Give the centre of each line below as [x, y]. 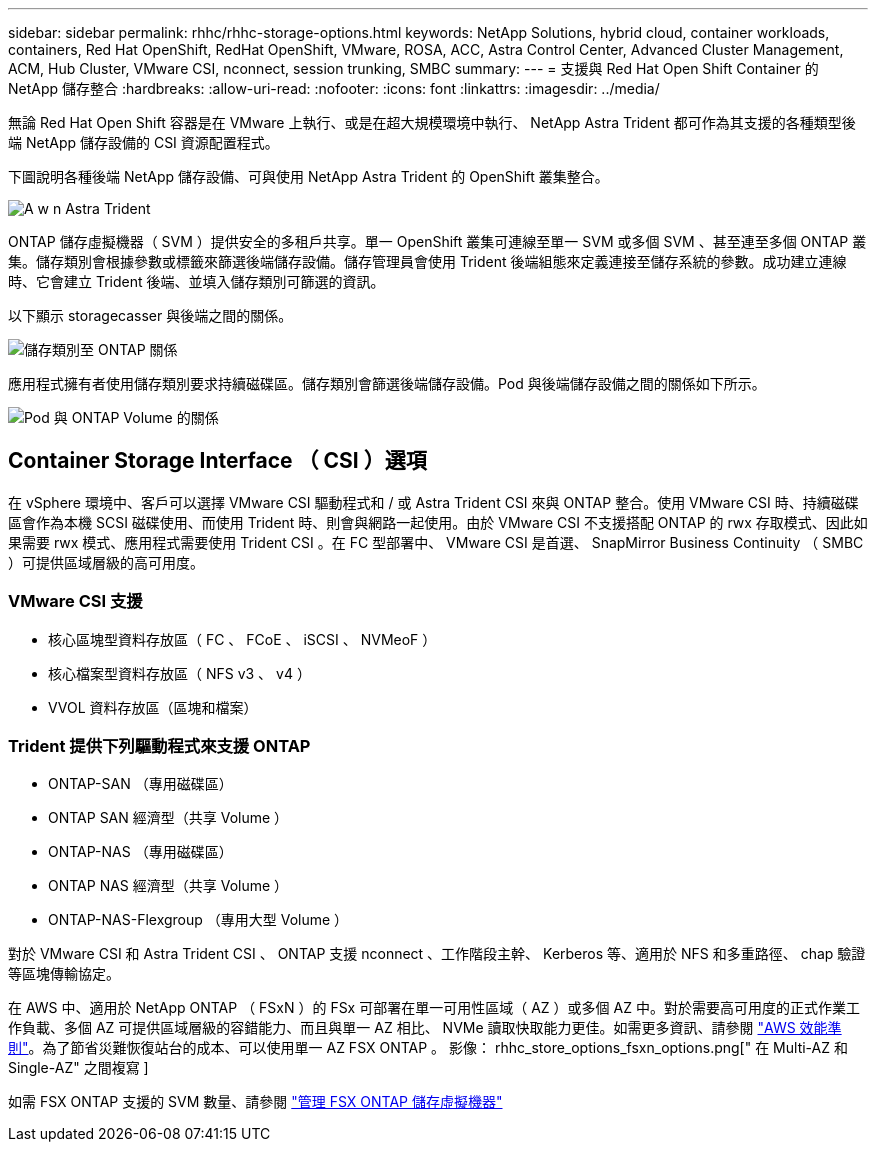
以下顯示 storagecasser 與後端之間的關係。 [150, 315]
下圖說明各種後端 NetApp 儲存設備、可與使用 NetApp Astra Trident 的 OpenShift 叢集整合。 [308, 176]
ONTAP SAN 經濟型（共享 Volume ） [168, 818]
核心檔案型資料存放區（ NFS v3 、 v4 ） [179, 673]
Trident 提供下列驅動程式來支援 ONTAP [159, 745]
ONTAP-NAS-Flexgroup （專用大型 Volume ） [198, 920]
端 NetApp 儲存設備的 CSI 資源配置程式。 [143, 142]
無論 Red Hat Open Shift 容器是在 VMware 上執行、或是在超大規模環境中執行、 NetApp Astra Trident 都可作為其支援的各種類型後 [432, 122]
